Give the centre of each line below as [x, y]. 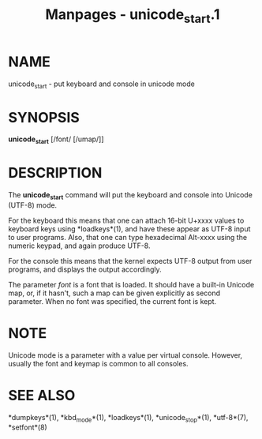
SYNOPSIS [44, 117]
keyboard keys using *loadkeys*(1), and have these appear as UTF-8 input [129, 229]
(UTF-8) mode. [33, 205]
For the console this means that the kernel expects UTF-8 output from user [130, 261]
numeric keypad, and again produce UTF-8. [79, 246]
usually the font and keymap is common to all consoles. [98, 363]
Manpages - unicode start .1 [133, 16]
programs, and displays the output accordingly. [85, 269]
